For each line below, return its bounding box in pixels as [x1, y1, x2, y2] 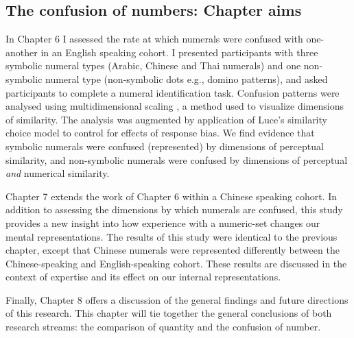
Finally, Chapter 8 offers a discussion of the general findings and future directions [5, 292, 349, 306]
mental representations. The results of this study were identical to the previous [5, 229, 338, 243]
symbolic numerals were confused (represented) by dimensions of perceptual [5, 138, 324, 153]
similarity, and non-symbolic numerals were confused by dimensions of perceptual [5, 152, 348, 167]
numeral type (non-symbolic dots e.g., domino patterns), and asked [45, 71, 328, 86]
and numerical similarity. [5, 166, 110, 180]
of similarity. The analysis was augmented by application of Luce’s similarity [5, 112, 327, 126]
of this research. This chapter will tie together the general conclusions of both [5, 306, 332, 320]
